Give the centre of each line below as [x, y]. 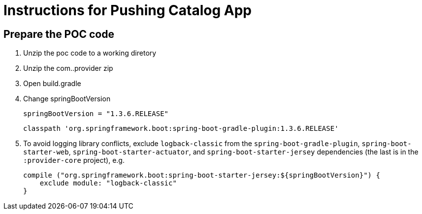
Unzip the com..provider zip [68, 68]
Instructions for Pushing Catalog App [128, 10]
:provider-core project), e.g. [74, 160]
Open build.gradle [52, 84]
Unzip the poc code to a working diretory [90, 53]
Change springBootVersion [67, 99]
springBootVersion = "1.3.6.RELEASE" [96, 114]
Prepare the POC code [59, 34]
